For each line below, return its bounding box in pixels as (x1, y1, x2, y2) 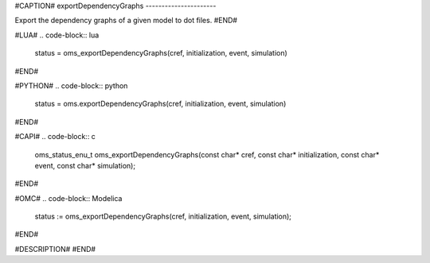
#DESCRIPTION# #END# (14, 244, 96, 253)
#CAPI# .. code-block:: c (14, 132, 96, 141)
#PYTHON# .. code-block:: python (14, 80, 128, 91)
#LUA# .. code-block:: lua (14, 30, 100, 40)
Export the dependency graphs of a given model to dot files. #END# (14, 16, 238, 25)
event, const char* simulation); (34, 161, 135, 170)
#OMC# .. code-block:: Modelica (14, 193, 123, 203)
